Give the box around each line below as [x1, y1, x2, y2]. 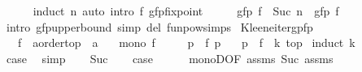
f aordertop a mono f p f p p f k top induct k [17, 34, 355, 51]
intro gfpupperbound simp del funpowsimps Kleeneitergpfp [6, 18, 313, 35]
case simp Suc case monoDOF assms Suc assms [6, 49, 334, 66]
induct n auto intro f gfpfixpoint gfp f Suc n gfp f [33, 2, 339, 19]
